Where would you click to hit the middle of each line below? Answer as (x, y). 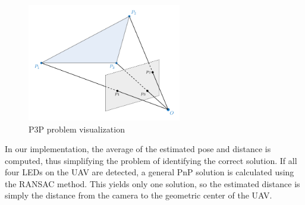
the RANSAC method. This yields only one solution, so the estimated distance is (152, 183)
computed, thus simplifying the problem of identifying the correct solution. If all (151, 160)
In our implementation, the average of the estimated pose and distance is (138, 149)
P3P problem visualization (77, 129)
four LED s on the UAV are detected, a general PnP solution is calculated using (150, 172)
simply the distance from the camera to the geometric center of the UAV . (139, 195)
